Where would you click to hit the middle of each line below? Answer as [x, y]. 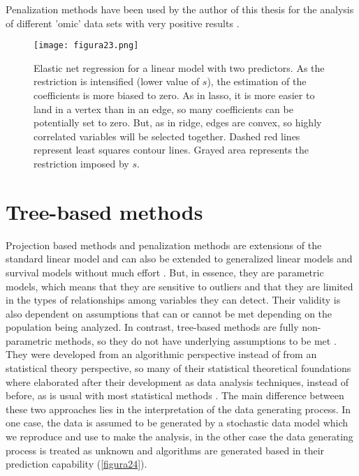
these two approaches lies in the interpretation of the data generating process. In [178, 409]
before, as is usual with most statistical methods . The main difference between [175, 395]
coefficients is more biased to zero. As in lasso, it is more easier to [174, 95]
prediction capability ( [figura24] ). [76, 464]
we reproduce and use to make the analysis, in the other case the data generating [179, 437]
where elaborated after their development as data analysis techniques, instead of [177, 381]
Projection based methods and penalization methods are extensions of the [164, 245]
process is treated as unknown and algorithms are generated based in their [165, 450]
